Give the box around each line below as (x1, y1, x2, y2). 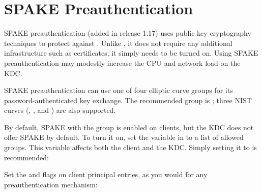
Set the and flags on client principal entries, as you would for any (4, 169, 208, 180)
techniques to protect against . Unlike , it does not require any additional (4, 37, 232, 48)
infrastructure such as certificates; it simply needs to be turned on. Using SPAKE (4, 47, 258, 58)
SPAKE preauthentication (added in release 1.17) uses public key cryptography (4, 28, 251, 38)
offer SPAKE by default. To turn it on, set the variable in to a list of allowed (4, 132, 244, 142)
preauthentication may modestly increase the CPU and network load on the (4, 57, 241, 68)
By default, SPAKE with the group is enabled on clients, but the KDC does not (4, 122, 254, 132)
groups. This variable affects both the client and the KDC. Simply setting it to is (4, 142, 257, 153)
